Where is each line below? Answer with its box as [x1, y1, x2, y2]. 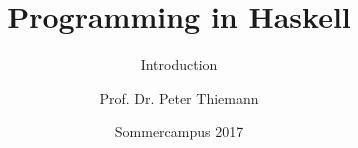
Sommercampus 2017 [114, 121, 244, 142]
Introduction [140, 54, 218, 75]
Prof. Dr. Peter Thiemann [99, 87, 259, 108]
